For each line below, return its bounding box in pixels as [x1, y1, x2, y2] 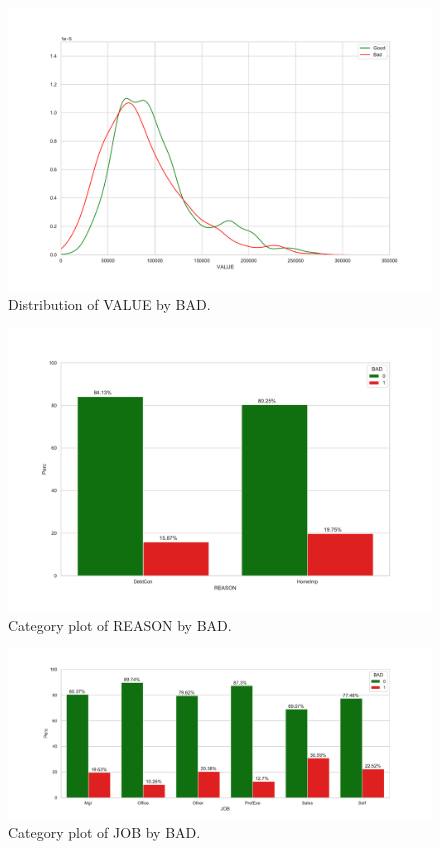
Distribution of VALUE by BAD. [8, 293, 211, 314]
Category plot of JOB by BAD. [8, 822, 201, 843]
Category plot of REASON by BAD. [8, 614, 232, 635]
